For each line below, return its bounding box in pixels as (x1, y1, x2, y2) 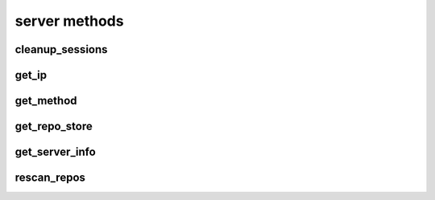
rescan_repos (14, 171, 86, 185)
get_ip (14, 68, 48, 82)
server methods (14, 12, 124, 30)
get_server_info (14, 145, 96, 159)
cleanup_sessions (14, 43, 108, 56)
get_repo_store (14, 120, 93, 133)
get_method (14, 94, 77, 108)
